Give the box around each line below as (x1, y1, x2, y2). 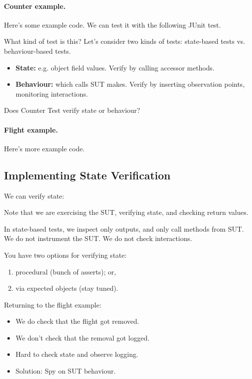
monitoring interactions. (15, 88, 88, 99)
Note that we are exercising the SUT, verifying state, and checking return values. (4, 207, 249, 217)
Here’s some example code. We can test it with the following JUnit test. (4, 19, 221, 30)
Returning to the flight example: (4, 299, 101, 310)
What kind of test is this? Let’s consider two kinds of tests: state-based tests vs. (4, 36, 245, 46)
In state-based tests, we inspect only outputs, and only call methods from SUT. (4, 223, 244, 234)
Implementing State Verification (4, 167, 171, 182)
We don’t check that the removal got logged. (15, 332, 150, 343)
